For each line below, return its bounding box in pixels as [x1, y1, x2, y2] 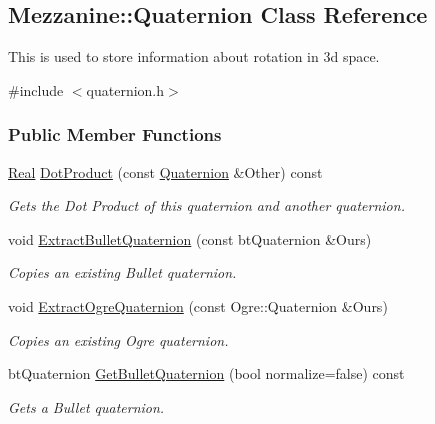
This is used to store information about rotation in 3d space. [8, 46, 380, 67]
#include [8, 79, 64, 100]
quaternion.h [86, 79, 165, 100]
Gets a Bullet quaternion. [8, 396, 165, 417]
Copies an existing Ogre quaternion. [8, 329, 229, 350]
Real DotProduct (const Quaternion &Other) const [8, 161, 323, 182]
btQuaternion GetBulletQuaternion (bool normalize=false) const [8, 363, 405, 384]
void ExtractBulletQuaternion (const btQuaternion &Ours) [8, 228, 372, 249]
